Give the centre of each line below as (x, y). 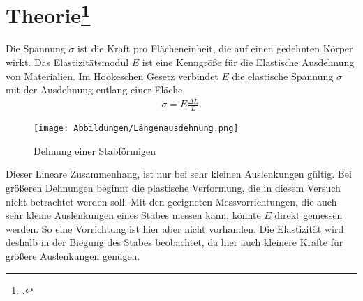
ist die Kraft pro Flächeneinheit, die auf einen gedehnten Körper (215, 48)
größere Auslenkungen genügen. (73, 256)
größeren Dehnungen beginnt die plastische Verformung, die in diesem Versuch (173, 188)
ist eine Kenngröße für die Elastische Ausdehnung (248, 62)
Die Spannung (36, 48)
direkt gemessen (309, 215)
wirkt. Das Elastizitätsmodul (67, 62)
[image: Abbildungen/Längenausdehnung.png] (136, 129)
